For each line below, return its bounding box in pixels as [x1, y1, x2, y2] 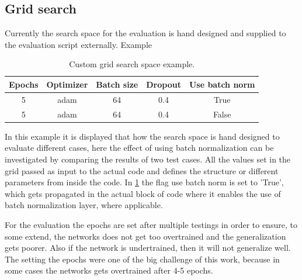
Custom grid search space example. [69, 58, 195, 70]
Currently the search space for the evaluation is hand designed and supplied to [5, 27, 286, 39]
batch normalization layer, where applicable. [5, 199, 163, 211]
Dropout [146, 78, 181, 90]
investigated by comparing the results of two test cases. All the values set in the [5, 153, 291, 165]
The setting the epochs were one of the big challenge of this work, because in [5, 253, 280, 265]
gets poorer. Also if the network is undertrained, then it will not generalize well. [5, 241, 291, 254]
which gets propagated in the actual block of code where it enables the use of [5, 187, 281, 199]
